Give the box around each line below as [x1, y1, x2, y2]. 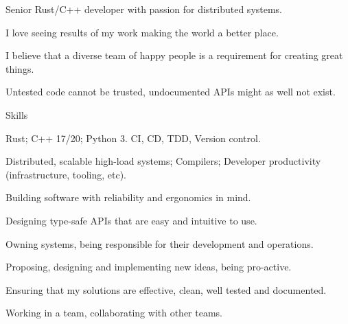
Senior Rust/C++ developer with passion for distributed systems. [5, 2, 283, 16]
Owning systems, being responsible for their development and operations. [5, 236, 314, 251]
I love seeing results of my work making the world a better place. [5, 25, 279, 39]
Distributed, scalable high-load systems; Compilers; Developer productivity [5, 154, 321, 168]
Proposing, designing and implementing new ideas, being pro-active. [5, 259, 292, 274]
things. [5, 61, 34, 76]
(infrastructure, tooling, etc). [5, 167, 127, 181]
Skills [5, 107, 28, 121]
